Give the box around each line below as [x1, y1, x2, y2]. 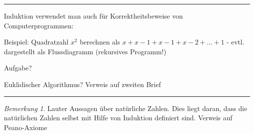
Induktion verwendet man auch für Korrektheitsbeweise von [4, 11, 183, 21]
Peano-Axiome [4, 122, 47, 132]
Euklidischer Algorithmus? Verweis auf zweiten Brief [4, 79, 161, 89]
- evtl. [226, 37, 245, 47]
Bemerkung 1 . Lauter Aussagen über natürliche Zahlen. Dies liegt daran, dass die [4, 103, 247, 113]
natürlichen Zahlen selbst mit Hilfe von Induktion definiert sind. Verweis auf [4, 112, 233, 123]
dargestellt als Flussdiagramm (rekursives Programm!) [4, 46, 167, 56]
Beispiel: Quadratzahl [4, 37, 69, 47]
